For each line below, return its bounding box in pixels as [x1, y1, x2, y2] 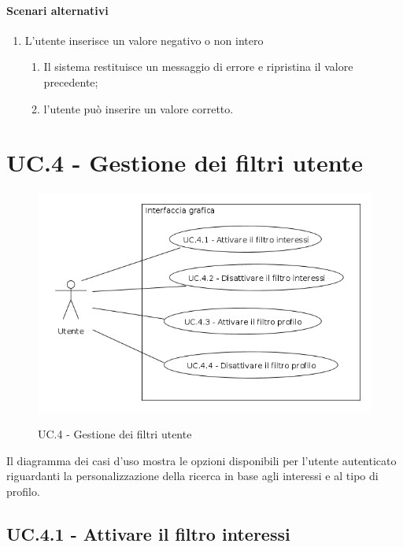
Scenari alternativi [6, 2, 109, 18]
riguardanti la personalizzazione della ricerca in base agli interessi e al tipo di [6, 468, 379, 484]
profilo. [6, 482, 40, 499]
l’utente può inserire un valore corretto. [43, 100, 234, 116]
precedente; [43, 73, 98, 90]
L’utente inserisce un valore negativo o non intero [24, 31, 264, 48]
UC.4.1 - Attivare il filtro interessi [6, 521, 290, 545]
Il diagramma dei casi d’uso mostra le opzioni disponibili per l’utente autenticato [6, 452, 397, 468]
